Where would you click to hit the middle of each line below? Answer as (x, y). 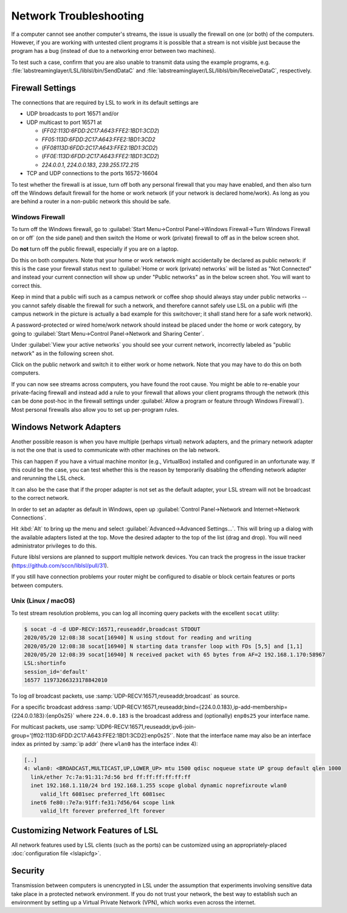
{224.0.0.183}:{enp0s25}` (43, 715)
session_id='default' (56, 672)
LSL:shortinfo (45, 663)
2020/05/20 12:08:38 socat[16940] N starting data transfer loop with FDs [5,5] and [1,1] (163, 646)
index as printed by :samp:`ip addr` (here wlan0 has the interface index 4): (105, 744)
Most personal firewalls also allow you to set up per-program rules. (95, 409)
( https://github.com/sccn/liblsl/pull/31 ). (60, 565)
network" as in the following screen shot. (63, 353)
